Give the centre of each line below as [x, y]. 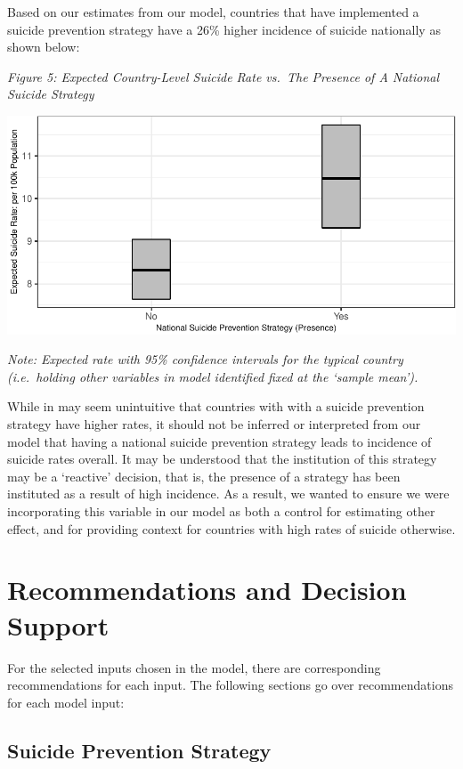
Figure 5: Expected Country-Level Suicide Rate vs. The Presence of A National [223, 76]
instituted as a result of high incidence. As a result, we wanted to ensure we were [228, 494]
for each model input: [66, 702]
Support [58, 624]
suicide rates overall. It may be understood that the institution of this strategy [222, 459]
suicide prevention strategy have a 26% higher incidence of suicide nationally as [224, 29]
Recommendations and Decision [207, 590]
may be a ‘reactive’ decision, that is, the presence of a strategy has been [204, 476]
